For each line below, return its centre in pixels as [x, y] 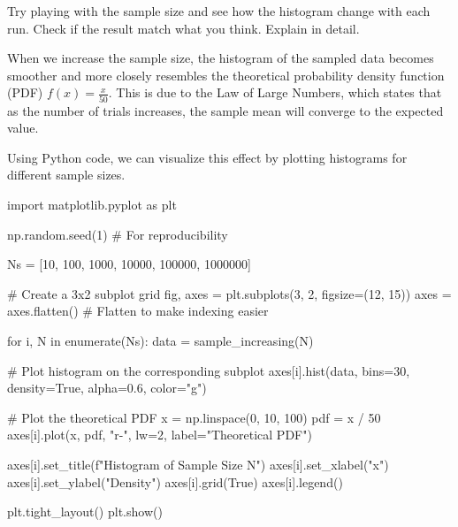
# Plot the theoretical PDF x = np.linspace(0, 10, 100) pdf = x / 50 [194, 417]
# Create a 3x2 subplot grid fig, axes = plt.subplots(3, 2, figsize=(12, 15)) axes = [229, 293]
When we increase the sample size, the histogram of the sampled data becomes [221, 58]
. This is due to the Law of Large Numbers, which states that [275, 92]
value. [23, 128]
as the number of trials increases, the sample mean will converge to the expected [225, 110]
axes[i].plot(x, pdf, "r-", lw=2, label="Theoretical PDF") [160, 435]
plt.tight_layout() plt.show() [85, 512]
